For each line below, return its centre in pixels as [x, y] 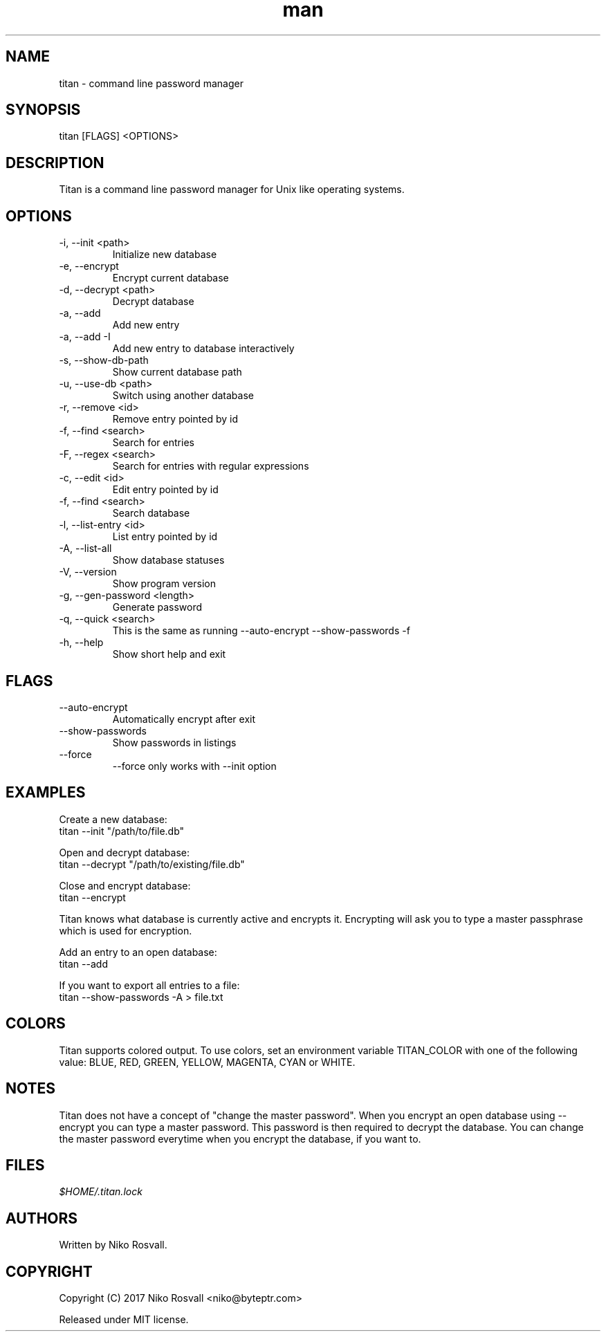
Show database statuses [168, 560]
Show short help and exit [169, 654]
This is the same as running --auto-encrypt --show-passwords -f [261, 631]
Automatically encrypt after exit [184, 719]
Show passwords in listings [174, 742]
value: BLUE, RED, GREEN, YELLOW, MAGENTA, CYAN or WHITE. [207, 1062]
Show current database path [177, 372]
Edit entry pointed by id [165, 490]
